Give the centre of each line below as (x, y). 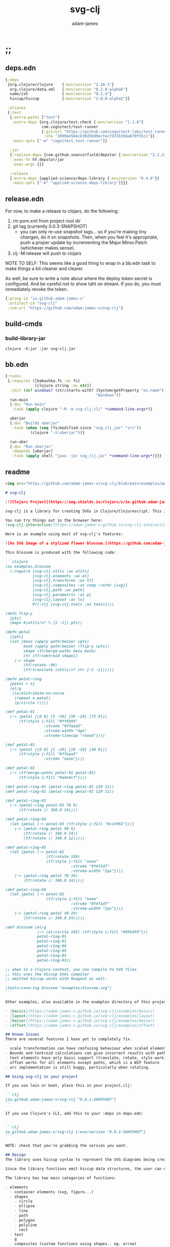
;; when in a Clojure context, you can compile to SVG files (71, 969)
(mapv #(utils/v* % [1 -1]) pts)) (46, 623)
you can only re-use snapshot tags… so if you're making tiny (83, 232)
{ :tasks (13, 376)
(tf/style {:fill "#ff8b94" (48, 721)
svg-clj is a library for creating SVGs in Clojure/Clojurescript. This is (87, 511)
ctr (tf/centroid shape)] (51, 656)
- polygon (25, 1220)
